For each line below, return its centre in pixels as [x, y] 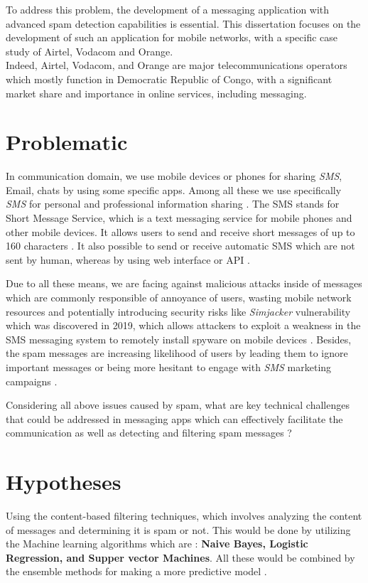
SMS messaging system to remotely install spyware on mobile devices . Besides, [179, 339]
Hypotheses [64, 482]
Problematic [67, 142]
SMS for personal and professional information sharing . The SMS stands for [173, 204]
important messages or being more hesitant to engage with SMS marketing [169, 367]
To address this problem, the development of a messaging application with [168, 9]
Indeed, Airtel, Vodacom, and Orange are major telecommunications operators [177, 65]
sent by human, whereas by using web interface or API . [128, 259]
